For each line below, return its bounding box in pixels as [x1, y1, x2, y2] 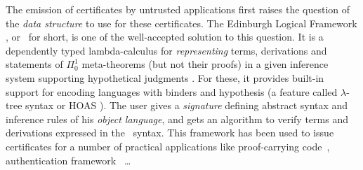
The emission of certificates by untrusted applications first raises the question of [6, 2, 350, 16]
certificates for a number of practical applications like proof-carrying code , [6, 139, 330, 153]
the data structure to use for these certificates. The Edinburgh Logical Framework [6, 15, 357, 30]
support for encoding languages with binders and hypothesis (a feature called [6, 84, 338, 99]
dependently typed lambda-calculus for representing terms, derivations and [6, 43, 327, 57]
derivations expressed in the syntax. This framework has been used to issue [6, 125, 334, 140]
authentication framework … [6, 153, 131, 167]
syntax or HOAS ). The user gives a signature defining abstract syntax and [25, 98, 348, 113]
